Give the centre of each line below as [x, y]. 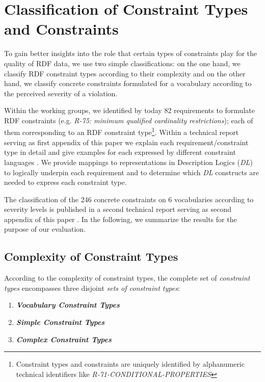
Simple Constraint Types [60, 322]
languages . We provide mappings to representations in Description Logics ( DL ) [128, 162]
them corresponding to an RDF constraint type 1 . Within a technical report [122, 131]
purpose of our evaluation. [45, 229]
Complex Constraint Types [64, 339]
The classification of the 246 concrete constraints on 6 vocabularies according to [129, 199]
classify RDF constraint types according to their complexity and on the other [125, 73]
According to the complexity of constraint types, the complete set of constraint [127, 278]
